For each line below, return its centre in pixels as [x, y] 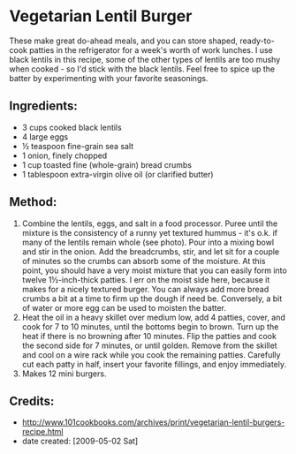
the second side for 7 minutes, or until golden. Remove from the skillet [149, 345]
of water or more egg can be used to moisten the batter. [124, 307]
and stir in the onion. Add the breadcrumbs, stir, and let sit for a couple [151, 251]
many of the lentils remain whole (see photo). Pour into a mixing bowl [148, 242]
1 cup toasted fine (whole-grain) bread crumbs [107, 164]
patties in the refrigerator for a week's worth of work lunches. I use [151, 49]
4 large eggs [45, 136]
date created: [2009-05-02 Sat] [80, 441]
